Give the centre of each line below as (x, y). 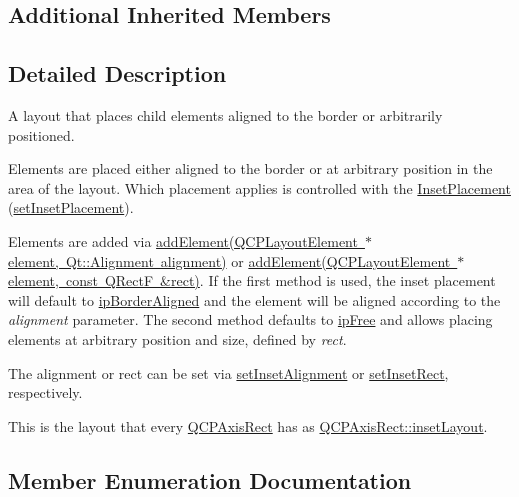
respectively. (45, 392)
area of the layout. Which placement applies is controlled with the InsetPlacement (259, 187)
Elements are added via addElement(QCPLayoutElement (183, 240)
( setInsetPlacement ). (71, 207)
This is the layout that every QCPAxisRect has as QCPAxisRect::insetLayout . (248, 425)
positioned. (41, 134)
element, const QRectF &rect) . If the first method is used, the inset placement (252, 280)
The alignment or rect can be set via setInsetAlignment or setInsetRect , (228, 372)
